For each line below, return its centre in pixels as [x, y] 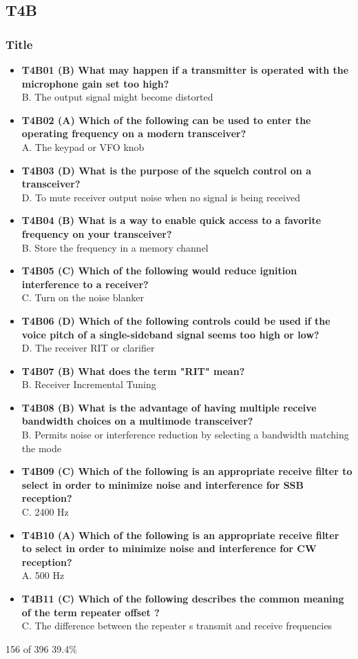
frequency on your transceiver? [97, 233]
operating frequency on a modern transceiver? [134, 133]
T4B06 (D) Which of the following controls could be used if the [176, 320]
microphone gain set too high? [95, 83]
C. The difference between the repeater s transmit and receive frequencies [177, 626]
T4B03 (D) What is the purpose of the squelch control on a [167, 170]
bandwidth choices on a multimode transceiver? [137, 421]
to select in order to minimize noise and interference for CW [169, 548]
